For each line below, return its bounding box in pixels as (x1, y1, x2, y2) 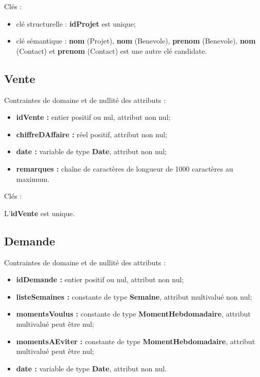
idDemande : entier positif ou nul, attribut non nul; (16, 274, 184, 285)
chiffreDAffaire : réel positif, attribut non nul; (16, 129, 167, 139)
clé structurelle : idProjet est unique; (16, 18, 136, 29)
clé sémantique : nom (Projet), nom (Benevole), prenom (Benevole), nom (16, 35, 256, 46)
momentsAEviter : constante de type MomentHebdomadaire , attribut (16, 336, 255, 346)
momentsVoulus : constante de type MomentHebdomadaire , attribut (16, 308, 251, 319)
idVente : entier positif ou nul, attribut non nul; (16, 112, 171, 122)
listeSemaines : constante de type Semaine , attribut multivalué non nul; (16, 291, 252, 302)
